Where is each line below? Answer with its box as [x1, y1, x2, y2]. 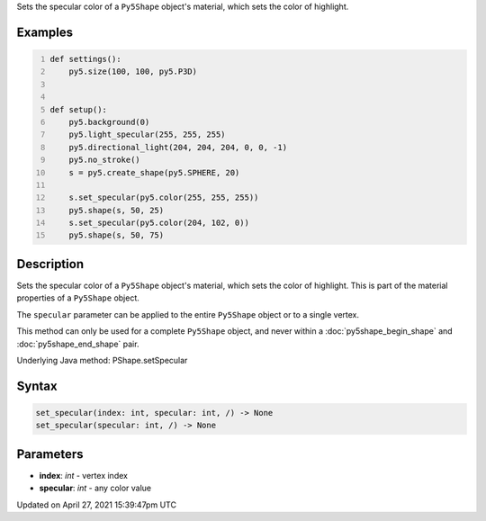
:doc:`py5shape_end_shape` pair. [16, 338, 139, 349]
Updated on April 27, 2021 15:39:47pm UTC [16, 499, 177, 510]
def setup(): [49, 104, 108, 114]
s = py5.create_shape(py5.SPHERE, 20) [68, 167, 240, 177]
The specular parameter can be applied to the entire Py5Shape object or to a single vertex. [16, 309, 360, 319]
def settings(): [49, 54, 121, 64]
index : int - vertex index [39, 470, 128, 481]
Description [16, 256, 85, 272]
